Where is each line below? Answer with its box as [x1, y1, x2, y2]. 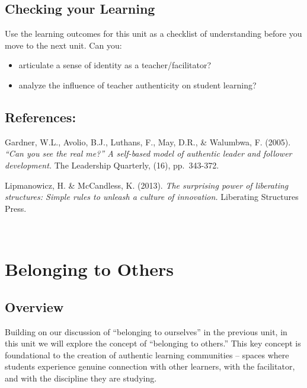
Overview [5, 297, 64, 316]
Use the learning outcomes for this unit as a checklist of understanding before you [5, 27, 302, 40]
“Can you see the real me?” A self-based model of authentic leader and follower [5, 147, 292, 160]
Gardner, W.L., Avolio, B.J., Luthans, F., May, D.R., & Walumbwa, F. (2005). [5, 135, 291, 148]
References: [5, 107, 76, 126]
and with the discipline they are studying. [5, 371, 157, 384]
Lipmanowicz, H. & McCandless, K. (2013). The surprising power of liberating [5, 179, 289, 191]
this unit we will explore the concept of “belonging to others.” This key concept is [5, 337, 301, 349]
